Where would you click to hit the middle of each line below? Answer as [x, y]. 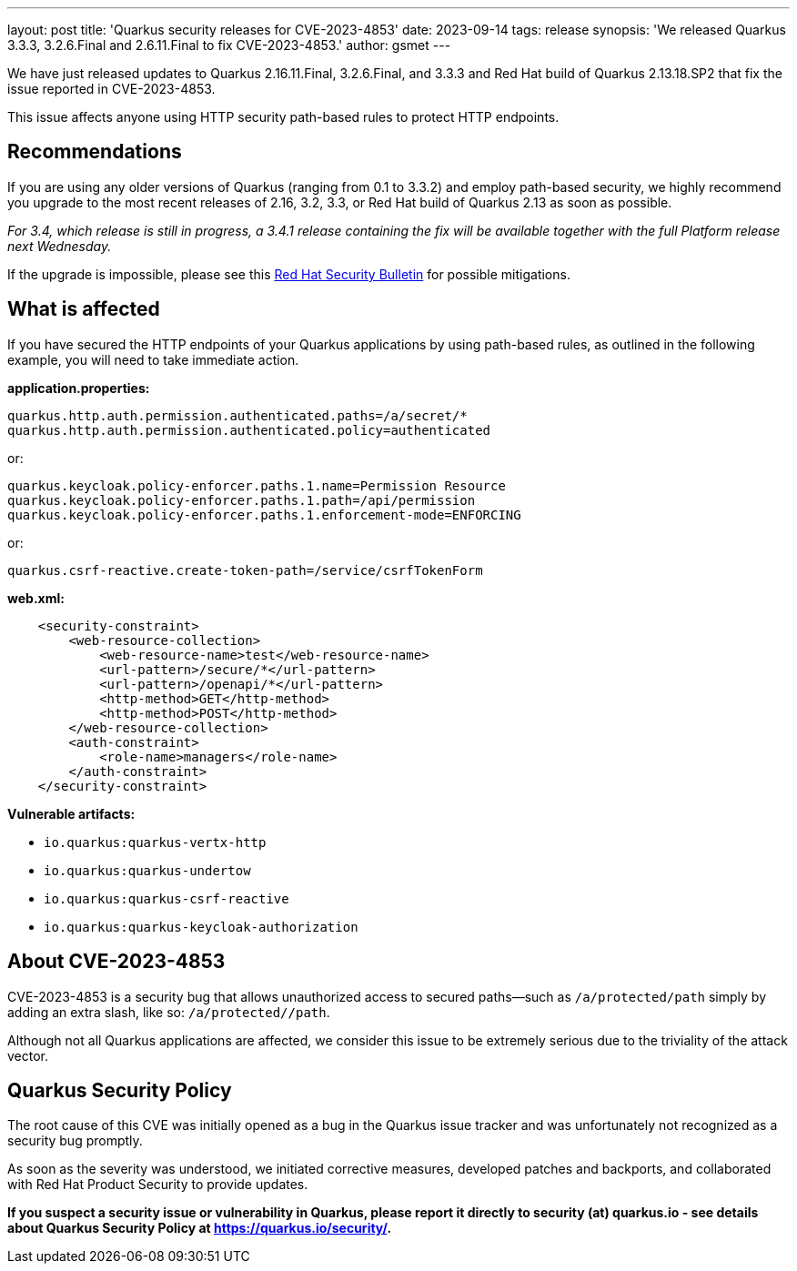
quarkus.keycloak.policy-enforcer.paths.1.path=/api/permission [242, 500]
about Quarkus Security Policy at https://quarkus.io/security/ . [200, 1228]
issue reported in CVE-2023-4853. [111, 89]
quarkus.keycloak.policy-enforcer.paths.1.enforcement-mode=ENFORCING [264, 514]
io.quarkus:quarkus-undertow [147, 870]
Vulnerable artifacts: [71, 813]
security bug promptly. [75, 1141]
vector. [28, 1055]
